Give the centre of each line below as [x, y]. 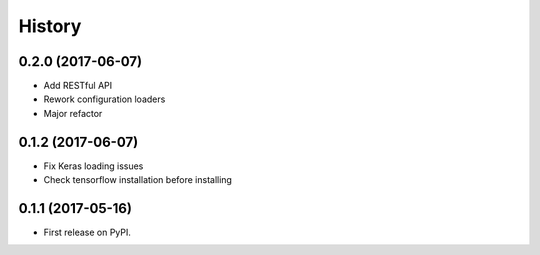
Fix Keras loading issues [93, 166]
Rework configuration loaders [104, 99]
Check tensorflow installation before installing [137, 180]
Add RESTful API [78, 86]
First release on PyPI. [87, 232]
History [50, 26]
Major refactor [73, 113]
